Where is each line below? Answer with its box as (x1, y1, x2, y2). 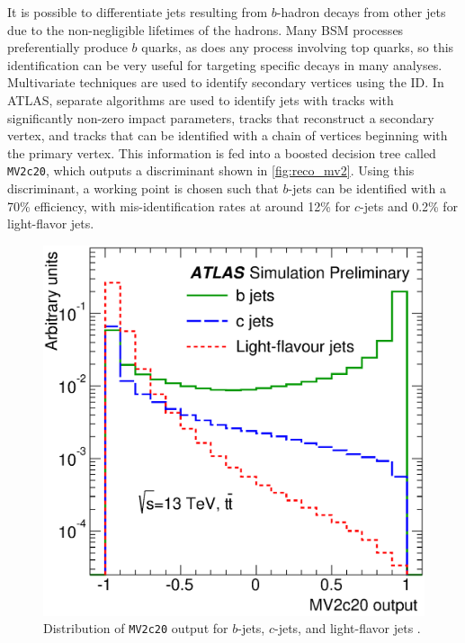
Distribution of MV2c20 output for (43, 619, 228, 638)
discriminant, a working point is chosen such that (7, 179, 279, 197)
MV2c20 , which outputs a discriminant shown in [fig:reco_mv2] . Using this (7, 161, 415, 180)
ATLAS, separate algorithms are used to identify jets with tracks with (7, 90, 394, 109)
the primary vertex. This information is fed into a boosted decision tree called (7, 143, 436, 162)
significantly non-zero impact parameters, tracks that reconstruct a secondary (7, 108, 434, 127)
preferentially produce (7, 38, 128, 57)
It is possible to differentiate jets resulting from (7, 3, 268, 21)
